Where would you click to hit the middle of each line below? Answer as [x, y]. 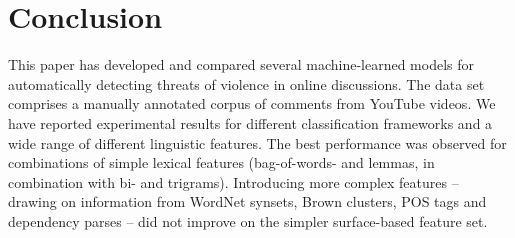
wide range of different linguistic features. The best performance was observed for [257, 142]
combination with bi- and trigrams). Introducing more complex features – [233, 181]
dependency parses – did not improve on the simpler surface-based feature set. [248, 220]
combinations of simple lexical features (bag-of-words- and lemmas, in [221, 162]
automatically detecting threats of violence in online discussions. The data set [246, 83]
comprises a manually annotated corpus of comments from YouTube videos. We [252, 103]
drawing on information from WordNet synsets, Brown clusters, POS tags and [247, 201]
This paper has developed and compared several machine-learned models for [241, 64]
